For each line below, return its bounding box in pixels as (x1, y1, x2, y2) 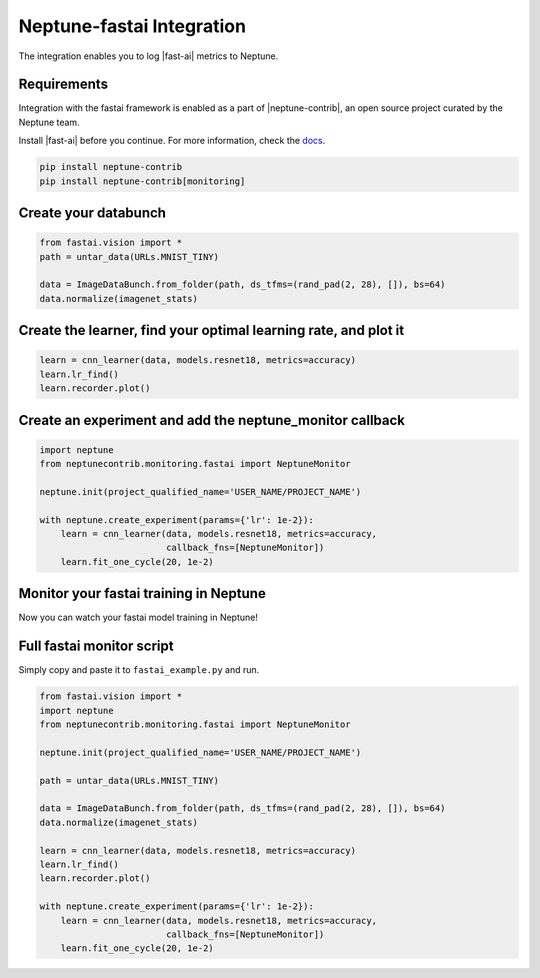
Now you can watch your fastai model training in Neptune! (18, 611, 259, 624)
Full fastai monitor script (18, 638, 174, 655)
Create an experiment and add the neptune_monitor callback (18, 411, 405, 429)
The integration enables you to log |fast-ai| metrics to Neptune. (18, 50, 279, 62)
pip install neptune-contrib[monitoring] (39, 175, 246, 187)
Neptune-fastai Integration (18, 15, 247, 37)
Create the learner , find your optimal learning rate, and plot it (18, 322, 405, 339)
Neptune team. (18, 116, 80, 128)
